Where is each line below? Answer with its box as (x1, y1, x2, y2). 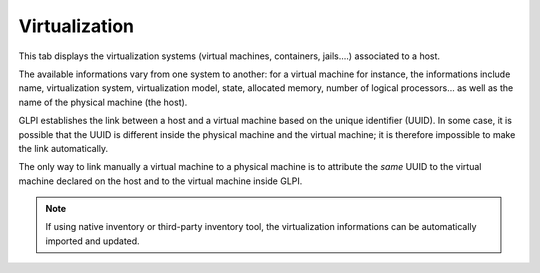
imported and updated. (45, 235, 140, 247)
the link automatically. (18, 142, 109, 154)
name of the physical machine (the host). (18, 96, 188, 108)
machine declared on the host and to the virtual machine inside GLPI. (18, 175, 303, 187)
